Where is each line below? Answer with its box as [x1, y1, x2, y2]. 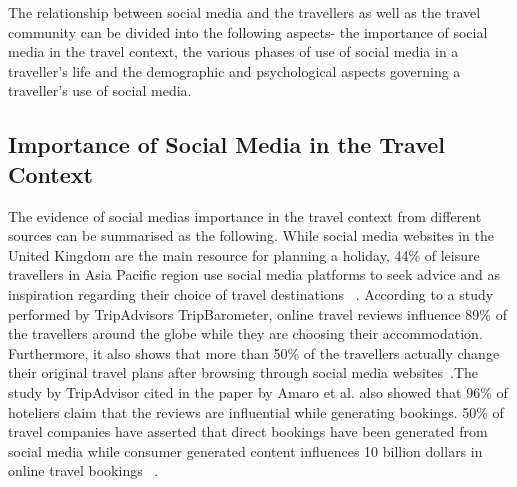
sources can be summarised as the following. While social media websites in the [8, 225, 494, 246]
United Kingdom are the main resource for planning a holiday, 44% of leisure [8, 244, 480, 265]
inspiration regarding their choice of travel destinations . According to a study [8, 283, 494, 304]
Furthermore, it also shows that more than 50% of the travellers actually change [8, 342, 500, 363]
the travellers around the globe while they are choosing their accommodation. [8, 323, 483, 344]
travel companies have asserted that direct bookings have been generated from [8, 421, 488, 442]
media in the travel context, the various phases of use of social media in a [8, 41, 459, 62]
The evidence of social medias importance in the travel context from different [8, 205, 482, 226]
